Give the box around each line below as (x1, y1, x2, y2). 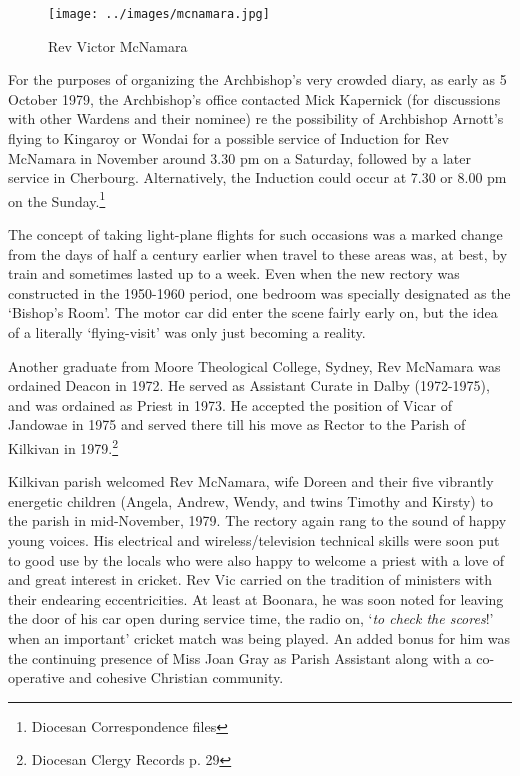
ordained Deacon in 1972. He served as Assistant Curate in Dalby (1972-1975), (8, 375, 490, 396)
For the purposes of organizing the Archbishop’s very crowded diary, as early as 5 (8, 69, 507, 90)
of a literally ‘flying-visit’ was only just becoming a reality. (8, 322, 366, 343)
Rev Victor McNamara (48, 35, 188, 56)
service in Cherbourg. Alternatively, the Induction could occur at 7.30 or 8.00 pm (8, 167, 507, 188)
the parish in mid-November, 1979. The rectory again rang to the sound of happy (8, 510, 507, 531)
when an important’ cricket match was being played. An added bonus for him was (8, 628, 511, 648)
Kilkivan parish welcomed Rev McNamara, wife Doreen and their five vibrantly (8, 471, 494, 492)
